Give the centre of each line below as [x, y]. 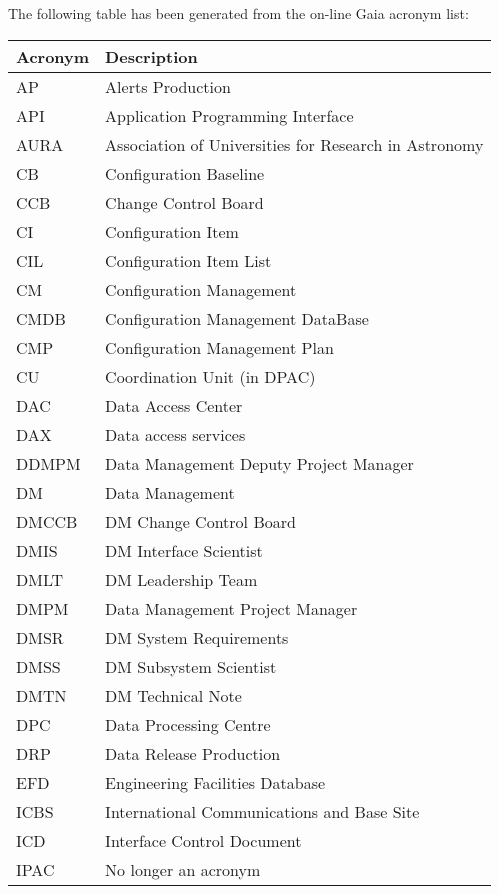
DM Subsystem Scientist [191, 666]
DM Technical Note [173, 695]
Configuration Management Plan [219, 347]
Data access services [175, 434]
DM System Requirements [197, 637]
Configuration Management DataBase [237, 318]
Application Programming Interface [229, 115]
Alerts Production [168, 86]
